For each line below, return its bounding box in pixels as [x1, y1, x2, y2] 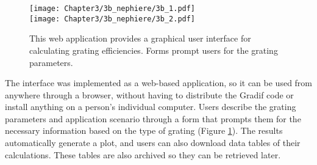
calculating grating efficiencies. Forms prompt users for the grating [29, 43, 278, 56]
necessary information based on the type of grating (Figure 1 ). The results [5, 124, 283, 137]
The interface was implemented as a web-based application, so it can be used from [5, 76, 313, 89]
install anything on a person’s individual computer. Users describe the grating [5, 100, 296, 113]
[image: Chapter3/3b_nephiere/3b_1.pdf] [29, 4, 196, 13]
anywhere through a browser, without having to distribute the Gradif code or [5, 88, 294, 101]
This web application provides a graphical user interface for [29, 32, 251, 45]
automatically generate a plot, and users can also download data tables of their [5, 136, 301, 149]
